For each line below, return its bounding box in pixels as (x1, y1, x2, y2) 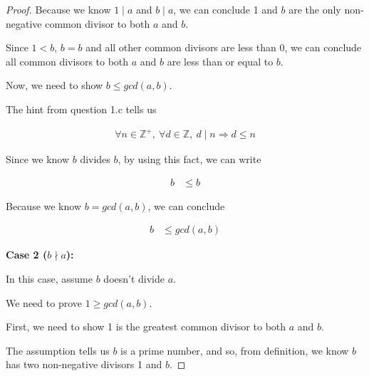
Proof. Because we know (6, 2, 111, 16)
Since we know (6, 152, 70, 167)
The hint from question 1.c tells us (6, 101, 157, 116)
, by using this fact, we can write (118, 152, 261, 167)
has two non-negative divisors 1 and (6, 357, 162, 372)
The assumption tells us (6, 343, 110, 357)
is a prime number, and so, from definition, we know (120, 343, 349, 357)
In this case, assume (6, 271, 93, 286)
